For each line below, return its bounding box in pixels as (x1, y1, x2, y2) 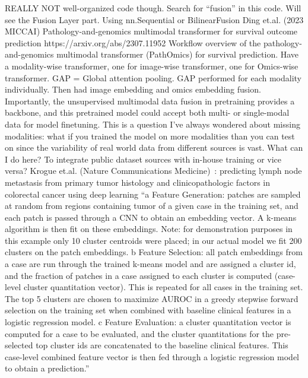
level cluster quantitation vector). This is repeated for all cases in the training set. (5, 281, 303, 293)
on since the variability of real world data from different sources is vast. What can (5, 141, 303, 154)
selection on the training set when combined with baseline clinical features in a (5, 304, 291, 316)
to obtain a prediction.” (5, 362, 90, 374)
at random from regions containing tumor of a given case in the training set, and (5, 199, 299, 212)
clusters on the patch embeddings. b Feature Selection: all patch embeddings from (5, 246, 303, 258)
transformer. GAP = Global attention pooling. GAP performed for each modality (5, 71, 302, 84)
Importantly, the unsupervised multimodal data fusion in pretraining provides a (5, 94, 295, 107)
